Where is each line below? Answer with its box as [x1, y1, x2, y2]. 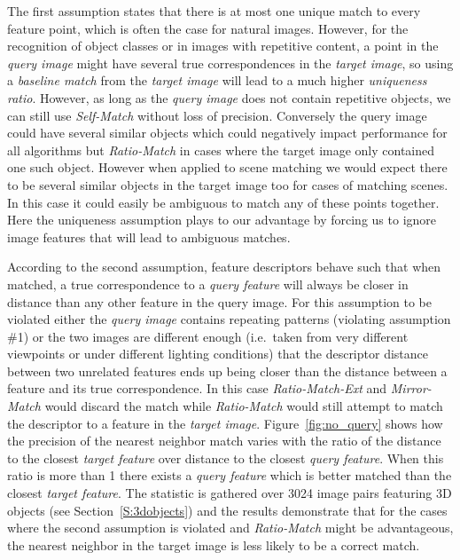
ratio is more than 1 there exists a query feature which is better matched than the [7, 466, 452, 485]
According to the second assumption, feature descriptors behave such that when [7, 257, 441, 276]
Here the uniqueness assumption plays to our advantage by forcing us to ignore [7, 210, 437, 229]
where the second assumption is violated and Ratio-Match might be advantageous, [7, 518, 454, 537]
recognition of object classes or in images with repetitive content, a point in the [7, 36, 439, 55]
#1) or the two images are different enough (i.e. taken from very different [7, 327, 409, 345]
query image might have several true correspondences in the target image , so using [7, 53, 454, 72]
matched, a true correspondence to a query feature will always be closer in [7, 274, 409, 293]
